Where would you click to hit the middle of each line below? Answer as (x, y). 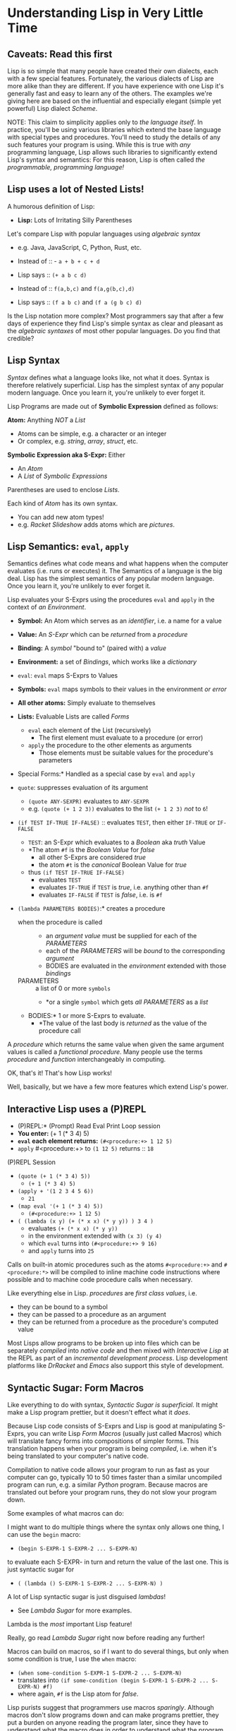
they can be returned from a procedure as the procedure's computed (118, 1322)
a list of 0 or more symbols (73, 988)
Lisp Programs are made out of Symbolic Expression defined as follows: (113, 406)
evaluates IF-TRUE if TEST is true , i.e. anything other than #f (124, 887)
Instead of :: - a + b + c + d (58, 261)
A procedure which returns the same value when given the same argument (116, 1044)
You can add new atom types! (61, 517)
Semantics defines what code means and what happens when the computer (118, 563)
